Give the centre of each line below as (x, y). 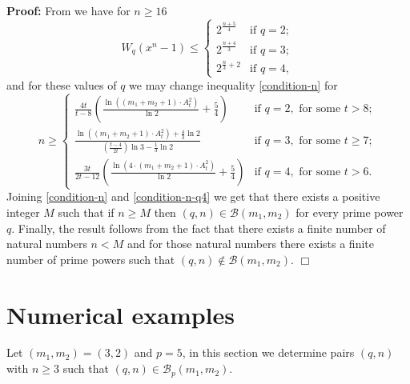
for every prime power (350, 212)
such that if (86, 212)
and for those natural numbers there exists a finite (250, 244)
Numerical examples (121, 314)
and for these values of (62, 84)
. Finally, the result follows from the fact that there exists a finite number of (199, 228)
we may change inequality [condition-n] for (233, 84)
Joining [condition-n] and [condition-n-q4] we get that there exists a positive (193, 196)
